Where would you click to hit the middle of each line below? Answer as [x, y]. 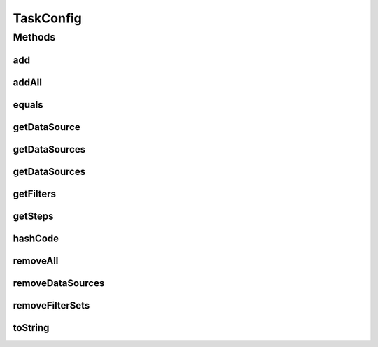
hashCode [36, 238]
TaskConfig [47, 18]
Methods [34, 37]
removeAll [36, 261]
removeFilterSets [51, 305]
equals [28, 105]
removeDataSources [59, 283]
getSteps [33, 216]
